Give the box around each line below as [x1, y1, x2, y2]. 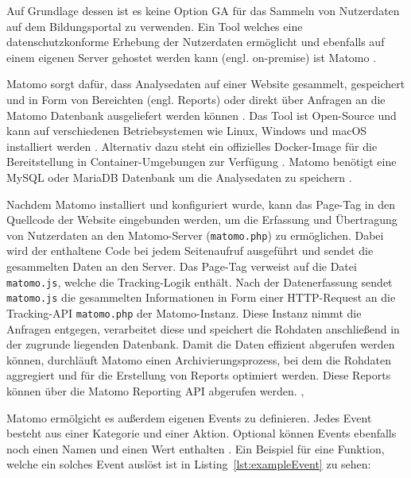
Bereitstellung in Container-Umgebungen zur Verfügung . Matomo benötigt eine [6, 153, 397, 170]
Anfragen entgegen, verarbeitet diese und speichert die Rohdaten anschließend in [6, 320, 400, 337]
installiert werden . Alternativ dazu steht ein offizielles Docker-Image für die [6, 137, 378, 154]
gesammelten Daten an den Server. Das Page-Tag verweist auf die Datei [6, 257, 357, 274]
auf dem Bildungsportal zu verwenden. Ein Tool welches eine [6, 17, 303, 34]
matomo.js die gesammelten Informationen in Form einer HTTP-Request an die [6, 289, 396, 306]
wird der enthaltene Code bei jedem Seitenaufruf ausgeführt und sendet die [6, 242, 374, 259]
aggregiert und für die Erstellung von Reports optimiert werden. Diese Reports [6, 367, 391, 384]
